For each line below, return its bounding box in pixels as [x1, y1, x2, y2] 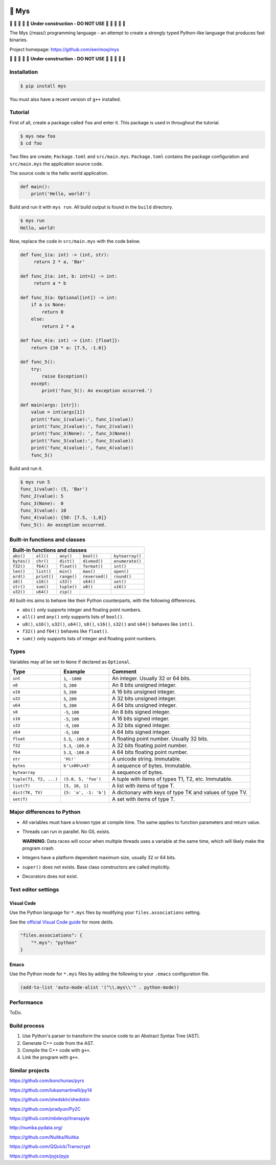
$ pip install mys [20, 83, 66, 89]
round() [113, 573, 132, 579]
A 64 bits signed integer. [111, 729, 171, 736]
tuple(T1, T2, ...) [12, 776, 58, 782]
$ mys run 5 [20, 479, 51, 485]
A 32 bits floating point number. [111, 742, 188, 749]
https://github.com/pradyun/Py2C [9, 1106, 81, 1112]
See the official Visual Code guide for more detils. [9, 918, 114, 925]
